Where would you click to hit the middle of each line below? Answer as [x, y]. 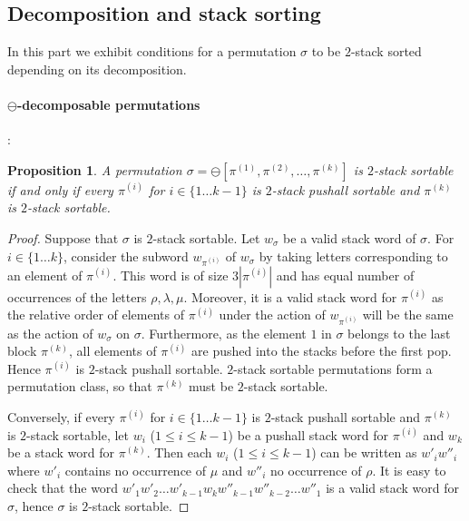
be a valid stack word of [350, 237]
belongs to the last [399, 333]
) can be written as [364, 452]
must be [211, 386]
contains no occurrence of [136, 470]
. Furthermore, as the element [224, 333]
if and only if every [60, 189]
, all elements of [112, 351]
